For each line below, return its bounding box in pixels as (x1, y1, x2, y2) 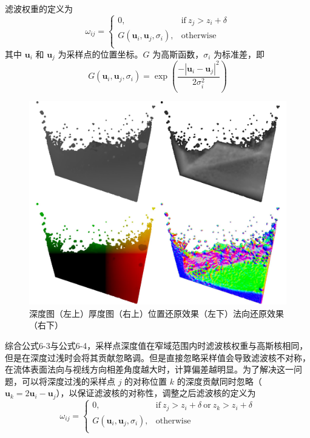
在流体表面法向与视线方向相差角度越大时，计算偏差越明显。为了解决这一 (5, 363, 294, 376)
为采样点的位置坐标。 (58, 47, 143, 60)
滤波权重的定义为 (5, 2, 73, 15)
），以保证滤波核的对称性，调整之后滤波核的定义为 (56, 387, 256, 399)
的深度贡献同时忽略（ (177, 374, 262, 387)
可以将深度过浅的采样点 (21, 374, 115, 387)
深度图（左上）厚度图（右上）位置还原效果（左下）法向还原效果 (29, 307, 284, 319)
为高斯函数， (152, 47, 204, 60)
